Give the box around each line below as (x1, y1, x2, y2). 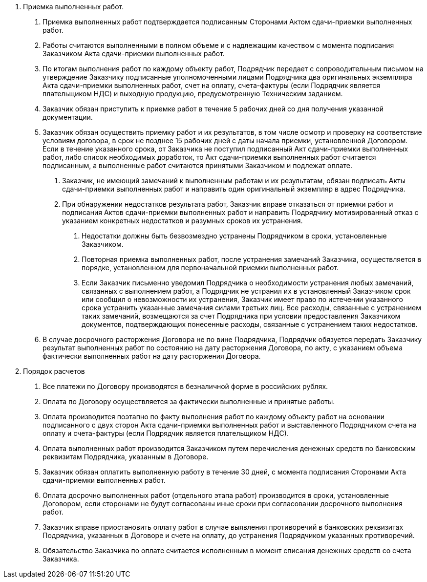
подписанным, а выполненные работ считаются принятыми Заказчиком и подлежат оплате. (43, 161, 353, 170)
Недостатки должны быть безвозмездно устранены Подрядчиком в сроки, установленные (82, 232, 387, 240)
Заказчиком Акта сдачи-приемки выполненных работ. (43, 49, 225, 58)
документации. (43, 113, 93, 121)
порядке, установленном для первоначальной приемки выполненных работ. (82, 263, 339, 272)
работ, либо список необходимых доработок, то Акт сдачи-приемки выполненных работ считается (43, 153, 376, 161)
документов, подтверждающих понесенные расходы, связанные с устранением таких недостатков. (82, 320, 418, 328)
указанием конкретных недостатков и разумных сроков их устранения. (62, 216, 303, 225)
